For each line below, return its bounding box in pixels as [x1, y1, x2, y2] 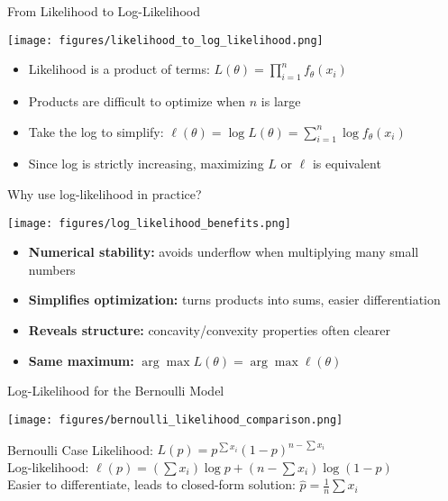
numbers [28, 260, 76, 278]
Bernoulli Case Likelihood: [7, 440, 153, 458]
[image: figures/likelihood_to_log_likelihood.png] [7, 33, 324, 47]
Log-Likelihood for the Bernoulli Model [7, 381, 224, 400]
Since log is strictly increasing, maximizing [28, 154, 264, 173]
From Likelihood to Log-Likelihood [7, 2, 200, 20]
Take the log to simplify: [28, 122, 164, 141]
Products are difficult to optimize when [28, 92, 246, 111]
